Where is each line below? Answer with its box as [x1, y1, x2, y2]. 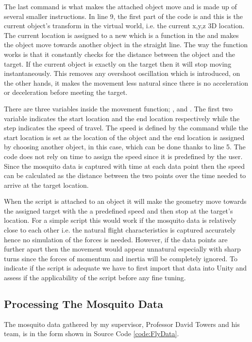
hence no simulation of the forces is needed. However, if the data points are [4, 234, 228, 244]
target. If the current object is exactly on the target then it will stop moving [4, 58, 232, 69]
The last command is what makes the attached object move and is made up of [4, 1, 237, 11]
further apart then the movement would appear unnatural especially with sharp [4, 244, 241, 254]
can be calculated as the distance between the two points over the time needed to [4, 170, 246, 180]
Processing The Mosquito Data [4, 296, 163, 311]
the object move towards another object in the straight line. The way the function [4, 39, 248, 50]
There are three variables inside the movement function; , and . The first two [4, 103, 233, 113]
